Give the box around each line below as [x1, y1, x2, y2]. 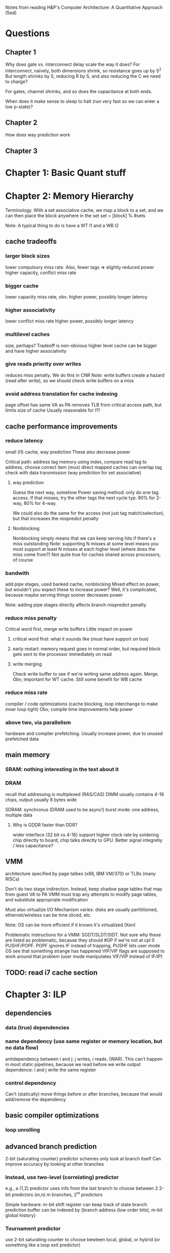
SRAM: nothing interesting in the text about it [5, 766, 119, 773]
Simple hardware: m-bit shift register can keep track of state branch [5, 1202, 147, 1208]
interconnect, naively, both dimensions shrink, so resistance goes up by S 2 [5, 67, 161, 73]
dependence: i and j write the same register [5, 1067, 96, 1073]
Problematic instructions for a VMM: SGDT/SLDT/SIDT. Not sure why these [5, 932, 161, 938]
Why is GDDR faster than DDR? [12, 821, 78, 828]
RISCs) [5, 876, 20, 882]
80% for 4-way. [23, 500, 57, 506]
